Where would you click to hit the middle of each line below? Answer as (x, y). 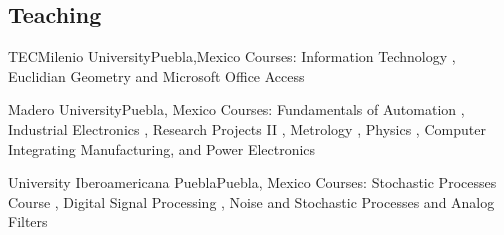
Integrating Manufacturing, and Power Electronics (162, 148)
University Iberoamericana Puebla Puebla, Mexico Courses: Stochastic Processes (252, 182)
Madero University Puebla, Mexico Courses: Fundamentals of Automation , (236, 109)
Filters (28, 221)
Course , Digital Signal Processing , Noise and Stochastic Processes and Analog (251, 201)
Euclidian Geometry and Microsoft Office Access (156, 75)
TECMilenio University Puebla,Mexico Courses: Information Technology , (232, 56)
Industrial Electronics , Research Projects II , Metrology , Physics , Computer (247, 128)
